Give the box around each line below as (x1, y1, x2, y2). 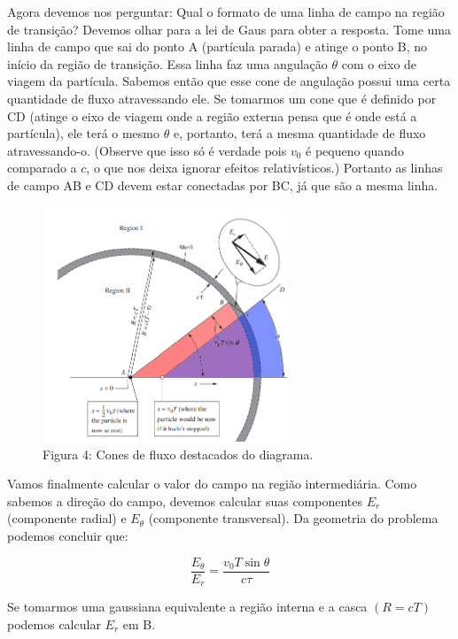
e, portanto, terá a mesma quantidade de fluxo (173, 124, 426, 142)
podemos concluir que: (7, 526, 128, 544)
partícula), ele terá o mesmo (7, 124, 160, 142)
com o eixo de (341, 54, 417, 73)
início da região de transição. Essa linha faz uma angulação (7, 54, 328, 73)
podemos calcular (7, 614, 101, 633)
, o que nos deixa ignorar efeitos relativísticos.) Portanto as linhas (86, 158, 443, 177)
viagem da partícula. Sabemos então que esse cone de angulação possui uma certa (7, 72, 451, 90)
